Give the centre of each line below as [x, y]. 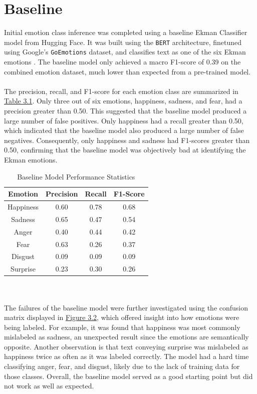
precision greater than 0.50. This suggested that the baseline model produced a [125, 110]
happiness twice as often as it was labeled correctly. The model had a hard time [126, 356]
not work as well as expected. [49, 386]
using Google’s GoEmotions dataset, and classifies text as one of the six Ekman [125, 52]
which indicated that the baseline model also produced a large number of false [124, 130]
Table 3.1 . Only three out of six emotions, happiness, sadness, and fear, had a [123, 101]
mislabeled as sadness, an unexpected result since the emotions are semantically [126, 337]
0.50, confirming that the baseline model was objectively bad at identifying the [125, 150]
